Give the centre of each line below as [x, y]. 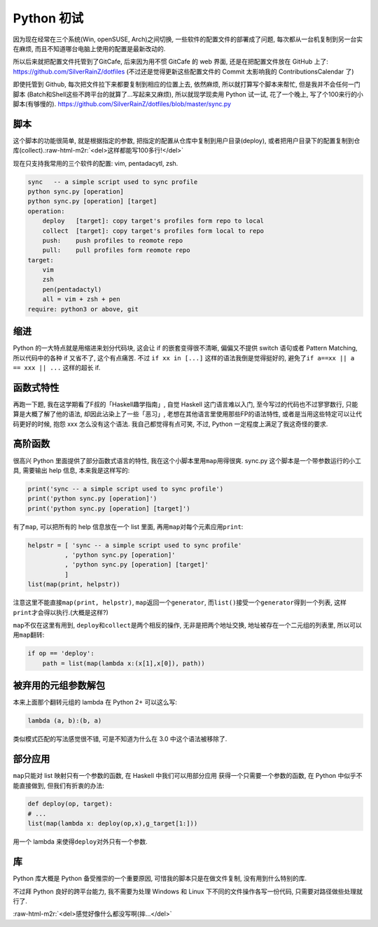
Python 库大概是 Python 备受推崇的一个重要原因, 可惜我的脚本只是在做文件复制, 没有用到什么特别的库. [160, 879]
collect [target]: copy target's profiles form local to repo [153, 231]
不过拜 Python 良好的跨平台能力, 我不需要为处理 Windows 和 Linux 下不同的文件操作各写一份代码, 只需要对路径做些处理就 [188, 891]
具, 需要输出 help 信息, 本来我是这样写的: [71, 470]
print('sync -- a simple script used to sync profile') [126, 489]
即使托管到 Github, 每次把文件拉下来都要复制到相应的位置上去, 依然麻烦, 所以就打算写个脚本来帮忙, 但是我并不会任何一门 [187, 85]
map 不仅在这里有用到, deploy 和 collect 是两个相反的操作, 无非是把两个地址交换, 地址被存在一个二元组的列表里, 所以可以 [187, 625]
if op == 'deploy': [61, 653]
